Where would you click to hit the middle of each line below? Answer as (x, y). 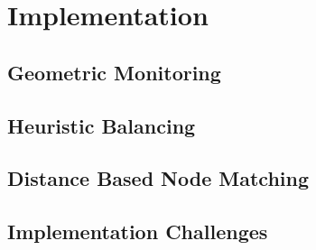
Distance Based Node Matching (158, 178)
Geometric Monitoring (114, 72)
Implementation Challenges (138, 231)
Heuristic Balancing (102, 125)
